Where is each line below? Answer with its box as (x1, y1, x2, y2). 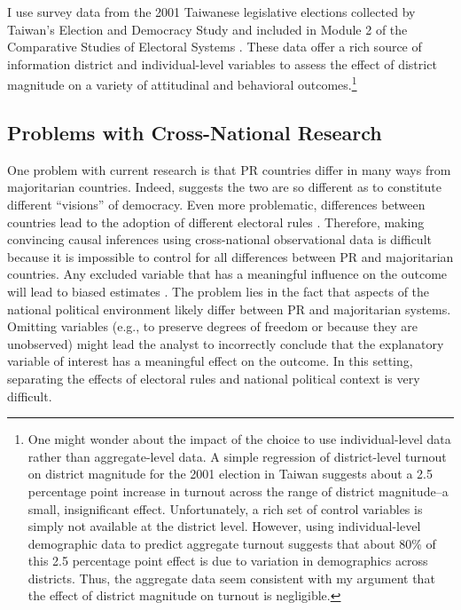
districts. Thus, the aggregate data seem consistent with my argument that (27, 568, 435, 587)
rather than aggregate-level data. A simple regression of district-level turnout (27, 447, 447, 465)
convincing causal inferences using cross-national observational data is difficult (7, 230, 432, 249)
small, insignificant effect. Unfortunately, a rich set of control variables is (27, 499, 423, 518)
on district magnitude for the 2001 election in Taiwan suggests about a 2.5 (27, 464, 433, 483)
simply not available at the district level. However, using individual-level (27, 517, 421, 535)
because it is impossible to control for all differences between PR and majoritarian (7, 247, 454, 265)
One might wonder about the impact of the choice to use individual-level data (27, 430, 451, 448)
